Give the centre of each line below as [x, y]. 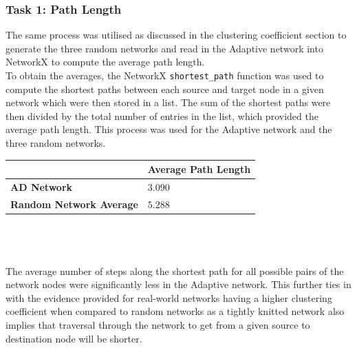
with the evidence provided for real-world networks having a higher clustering [169, 297]
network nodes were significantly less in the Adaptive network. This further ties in [178, 284]
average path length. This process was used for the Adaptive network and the [169, 129]
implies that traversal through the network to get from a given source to [158, 325]
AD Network [42, 186]
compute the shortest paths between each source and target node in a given [165, 89]
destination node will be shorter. [74, 338]
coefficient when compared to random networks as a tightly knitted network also [175, 311]
